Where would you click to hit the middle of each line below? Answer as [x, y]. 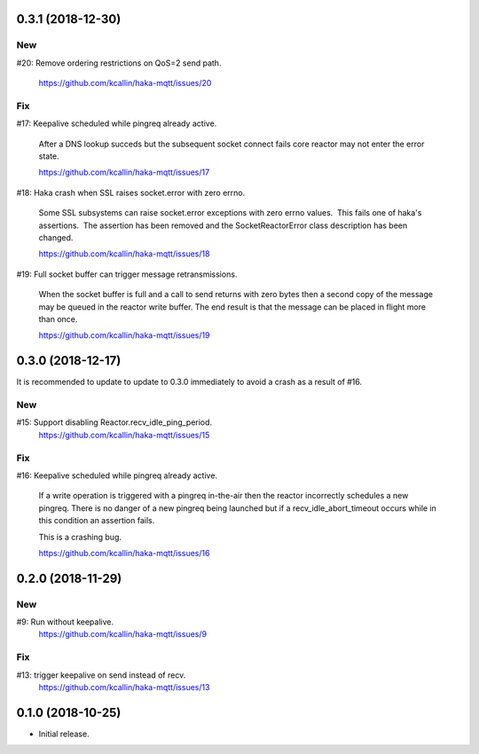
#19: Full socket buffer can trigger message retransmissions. [127, 274]
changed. [56, 238]
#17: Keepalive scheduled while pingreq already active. [117, 123]
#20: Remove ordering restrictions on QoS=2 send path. [119, 63]
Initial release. [64, 734]
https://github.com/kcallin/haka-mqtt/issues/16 [124, 553]
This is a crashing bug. [80, 537]
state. [49, 156]
